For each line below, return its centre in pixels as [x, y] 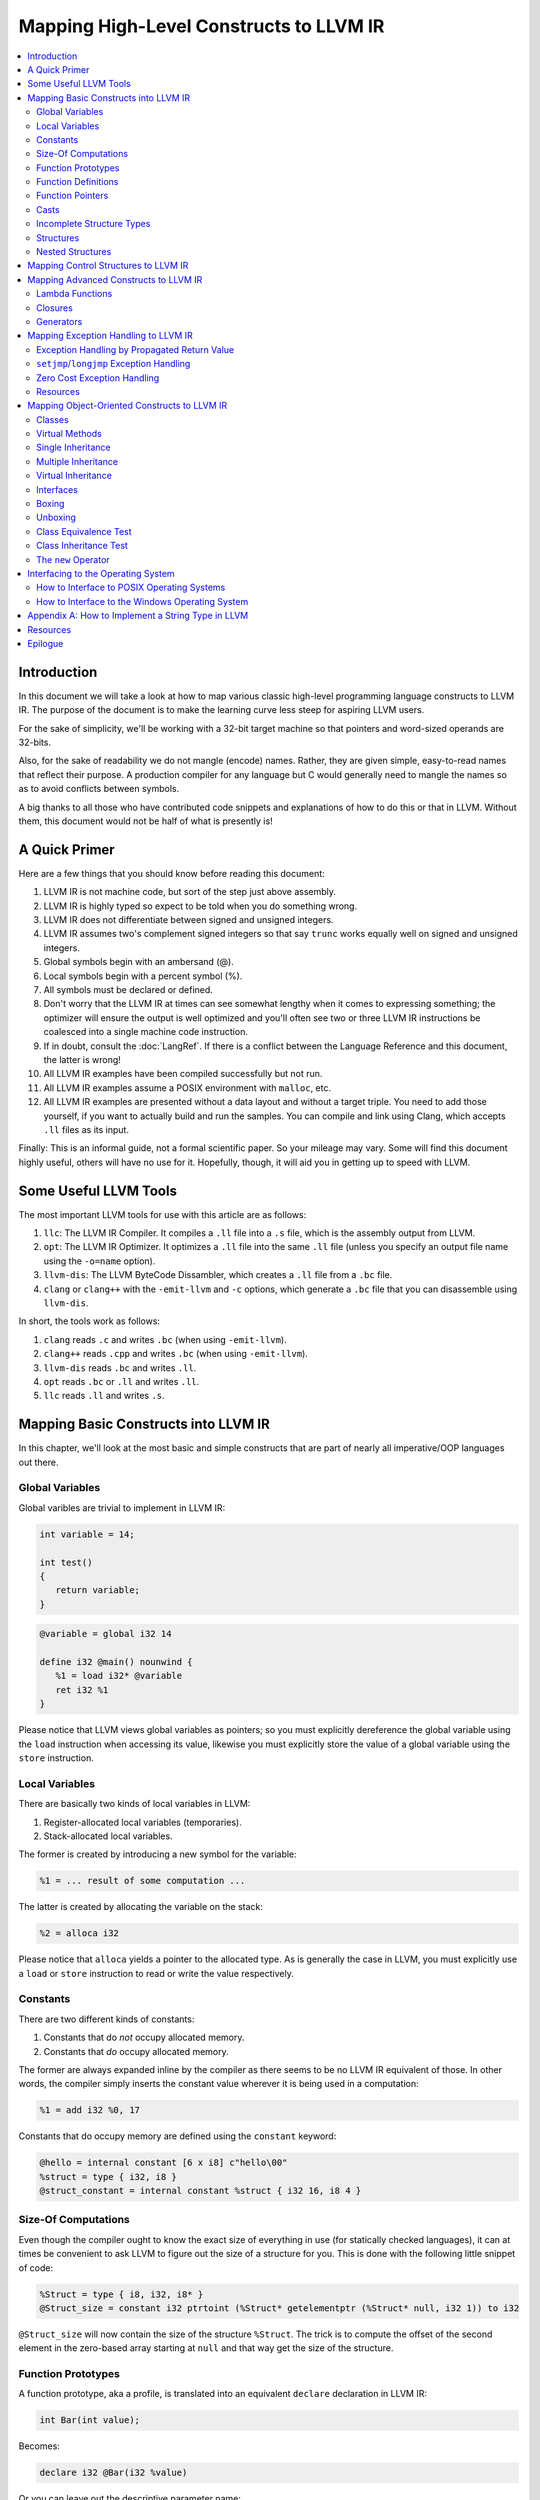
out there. [38, 1462]
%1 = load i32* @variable [119, 1676]
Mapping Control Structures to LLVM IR [108, 266]
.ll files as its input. [86, 1129]
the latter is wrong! [82, 1059]
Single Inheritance [73, 447]
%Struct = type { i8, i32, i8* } [121, 2294]
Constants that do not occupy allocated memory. [144, 2037]
